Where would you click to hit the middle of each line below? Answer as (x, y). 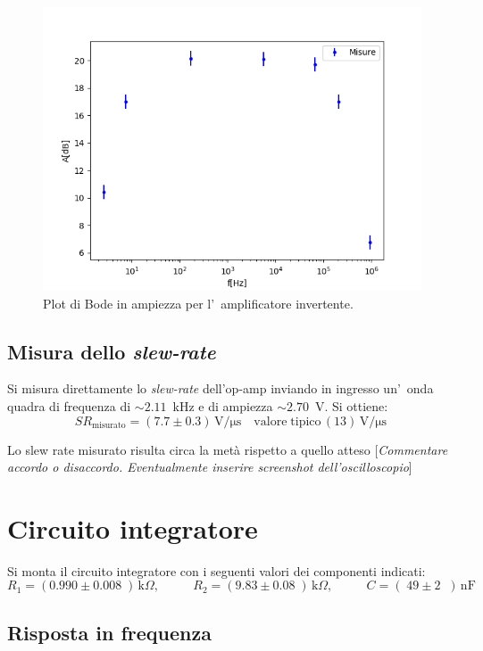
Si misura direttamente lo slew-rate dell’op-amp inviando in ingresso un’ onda (221, 388)
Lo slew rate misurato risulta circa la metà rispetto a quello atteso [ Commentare (228, 449)
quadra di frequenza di (69, 405)
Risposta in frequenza (109, 632)
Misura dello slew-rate (112, 351)
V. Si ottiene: (351, 405)
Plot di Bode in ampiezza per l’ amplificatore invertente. (198, 303)
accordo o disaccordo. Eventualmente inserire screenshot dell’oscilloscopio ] (210, 467)
